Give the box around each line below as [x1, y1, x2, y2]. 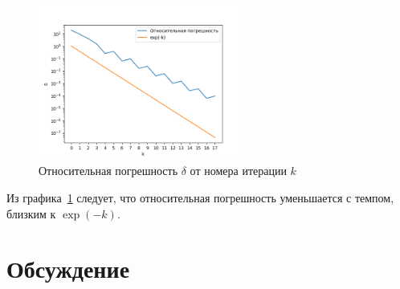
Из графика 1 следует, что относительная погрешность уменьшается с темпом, [6, 189, 394, 206]
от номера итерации [190, 162, 287, 179]
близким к [6, 205, 56, 222]
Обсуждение [6, 252, 130, 285]
